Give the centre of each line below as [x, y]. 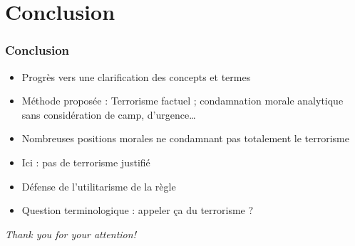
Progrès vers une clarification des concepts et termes [136, 76]
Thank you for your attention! [71, 234]
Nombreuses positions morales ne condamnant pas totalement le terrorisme [185, 138]
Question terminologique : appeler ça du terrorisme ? [138, 210]
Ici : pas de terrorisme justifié [86, 162]
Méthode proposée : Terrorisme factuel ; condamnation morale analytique [182, 101]
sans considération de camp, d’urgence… [109, 114]
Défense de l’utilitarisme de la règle [99, 186]
